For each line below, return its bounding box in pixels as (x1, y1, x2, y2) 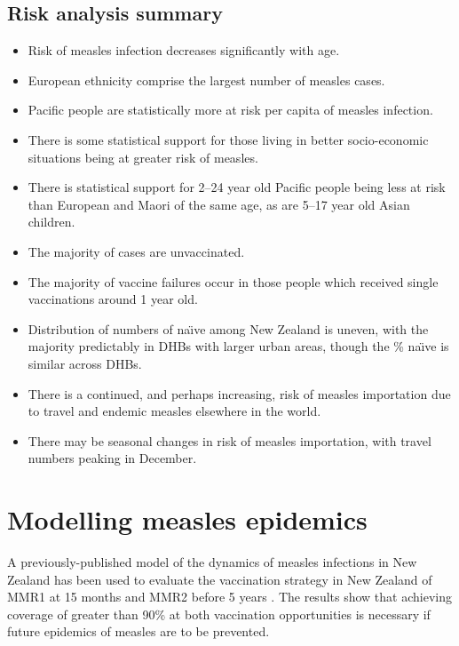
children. (28, 212, 75, 231)
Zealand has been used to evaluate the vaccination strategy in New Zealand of (7, 570, 432, 588)
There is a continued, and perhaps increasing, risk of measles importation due (28, 384, 451, 403)
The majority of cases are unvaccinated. (28, 242, 245, 260)
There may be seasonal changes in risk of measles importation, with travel (28, 431, 431, 450)
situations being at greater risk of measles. (28, 148, 258, 166)
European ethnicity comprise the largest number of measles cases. (28, 70, 385, 89)
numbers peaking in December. (28, 449, 197, 467)
